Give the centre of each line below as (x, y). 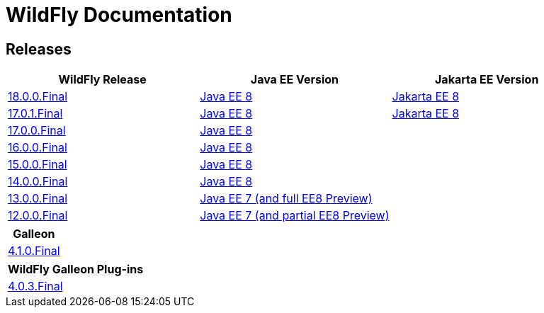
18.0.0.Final (38, 97)
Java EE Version (294, 80)
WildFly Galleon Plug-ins (76, 269)
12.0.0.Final (38, 216)
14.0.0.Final (38, 182)
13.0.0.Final (38, 199)
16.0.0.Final (38, 148)
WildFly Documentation (119, 15)
